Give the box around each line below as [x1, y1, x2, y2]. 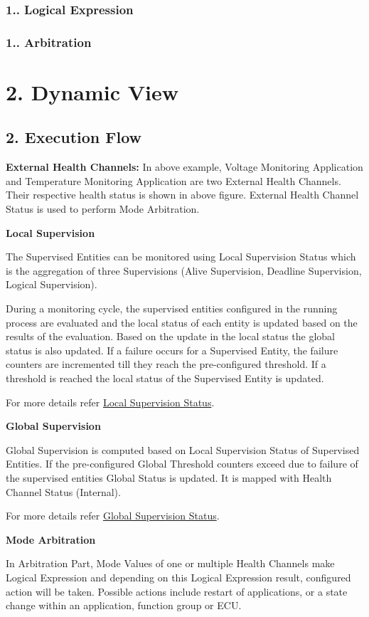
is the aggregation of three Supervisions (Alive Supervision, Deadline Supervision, [6, 263, 362, 278]
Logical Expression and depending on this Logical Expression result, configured [6, 569, 351, 584]
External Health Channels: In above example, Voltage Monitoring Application [6, 159, 363, 174]
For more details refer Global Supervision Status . [6, 508, 220, 523]
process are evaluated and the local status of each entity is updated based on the [6, 315, 358, 329]
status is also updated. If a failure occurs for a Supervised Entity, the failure [6, 342, 338, 357]
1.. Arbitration [6, 33, 92, 51]
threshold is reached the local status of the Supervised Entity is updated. [6, 370, 324, 385]
